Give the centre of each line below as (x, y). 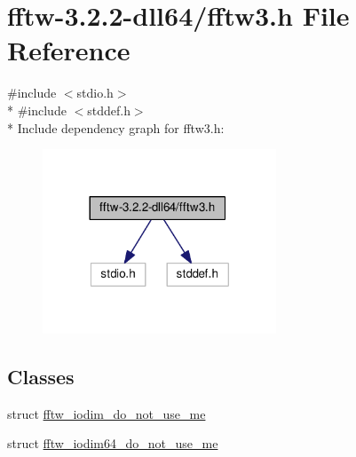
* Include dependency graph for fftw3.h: (116, 127)
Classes (41, 376)
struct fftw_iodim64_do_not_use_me (113, 443)
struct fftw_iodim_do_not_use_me (107, 413)
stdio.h (95, 93)
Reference (69, 50)
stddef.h (109, 110)
